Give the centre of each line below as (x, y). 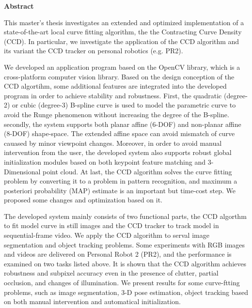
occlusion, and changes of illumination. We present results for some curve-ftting (122, 283)
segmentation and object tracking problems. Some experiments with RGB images (125, 244)
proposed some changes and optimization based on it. (83, 200)
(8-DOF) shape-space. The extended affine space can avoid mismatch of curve (119, 133)
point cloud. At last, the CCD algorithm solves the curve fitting (137, 171)
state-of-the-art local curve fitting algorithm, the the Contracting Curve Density (123, 32)
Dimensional (22, 171)
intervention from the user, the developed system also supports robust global (118, 152)
